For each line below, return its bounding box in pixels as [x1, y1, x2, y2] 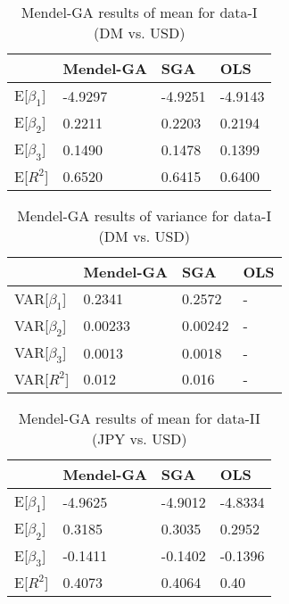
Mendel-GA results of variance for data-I [17, 204, 272, 226]
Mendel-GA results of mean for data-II [18, 408, 260, 429]
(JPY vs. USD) [91, 428, 187, 450]
